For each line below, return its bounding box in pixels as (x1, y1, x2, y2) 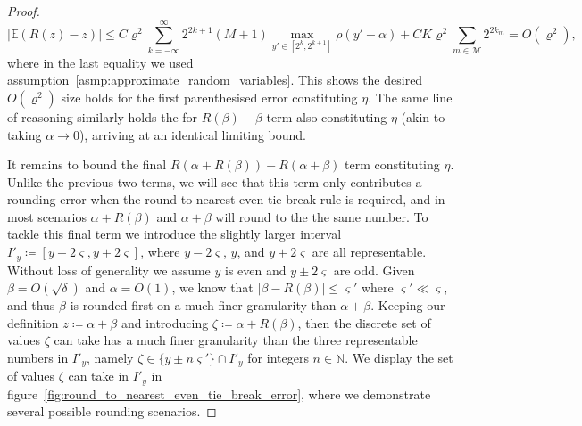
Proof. (7, 2, 40, 20)
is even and (225, 260, 287, 279)
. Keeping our (370, 296, 445, 315)
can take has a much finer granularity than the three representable (54, 331, 418, 349)
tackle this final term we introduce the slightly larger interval (7, 225, 342, 243)
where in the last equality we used (7, 53, 194, 71)
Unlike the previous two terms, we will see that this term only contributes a (7, 172, 422, 191)
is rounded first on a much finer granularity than (70, 296, 337, 315)
